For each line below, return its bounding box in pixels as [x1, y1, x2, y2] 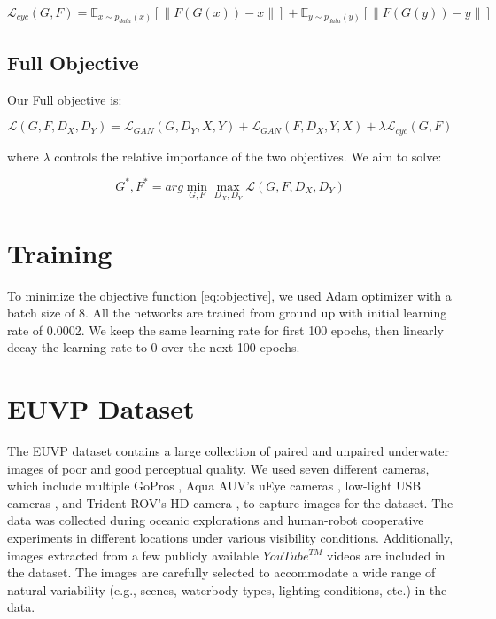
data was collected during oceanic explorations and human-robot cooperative [7, 511, 424, 529]
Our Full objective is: [7, 90, 122, 108]
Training [7, 234, 112, 270]
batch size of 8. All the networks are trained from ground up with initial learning [7, 303, 447, 322]
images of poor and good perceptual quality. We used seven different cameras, [7, 458, 430, 477]
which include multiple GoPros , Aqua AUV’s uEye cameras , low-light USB [7, 476, 422, 495]
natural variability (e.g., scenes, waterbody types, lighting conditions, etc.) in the [7, 580, 447, 599]
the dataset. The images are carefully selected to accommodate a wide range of [7, 563, 436, 582]
